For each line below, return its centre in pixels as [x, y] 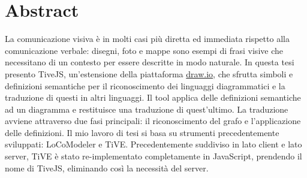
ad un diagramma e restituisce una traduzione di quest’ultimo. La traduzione [147, 109]
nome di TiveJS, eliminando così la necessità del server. [107, 168]
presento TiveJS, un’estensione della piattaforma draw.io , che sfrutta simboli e [149, 73]
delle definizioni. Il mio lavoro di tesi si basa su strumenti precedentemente [142, 132]
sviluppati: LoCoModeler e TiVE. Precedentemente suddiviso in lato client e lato [153, 144]
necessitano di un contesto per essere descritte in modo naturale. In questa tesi [150, 62]
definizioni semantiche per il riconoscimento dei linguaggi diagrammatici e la [145, 85]
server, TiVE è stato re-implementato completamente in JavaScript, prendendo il [153, 156]
